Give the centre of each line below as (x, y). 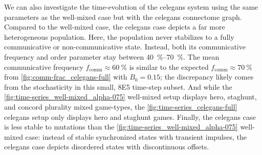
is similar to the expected (169, 67)
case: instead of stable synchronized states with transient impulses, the (136, 136)
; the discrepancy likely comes (207, 77)
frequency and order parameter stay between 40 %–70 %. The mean (112, 56)
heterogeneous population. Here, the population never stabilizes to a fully (119, 36)
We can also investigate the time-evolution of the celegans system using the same (131, 7)
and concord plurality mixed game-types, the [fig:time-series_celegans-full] (121, 106)
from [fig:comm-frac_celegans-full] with (66, 77)
